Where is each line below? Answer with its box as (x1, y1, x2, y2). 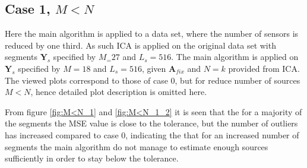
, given (141, 62, 166, 74)
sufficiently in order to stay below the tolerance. (5, 152, 179, 164)
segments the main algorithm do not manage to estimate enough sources (5, 140, 268, 153)
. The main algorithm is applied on (171, 50, 299, 63)
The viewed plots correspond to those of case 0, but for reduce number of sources (5, 74, 300, 86)
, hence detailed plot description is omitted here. (30, 85, 207, 98)
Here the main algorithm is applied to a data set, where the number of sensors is (5, 27, 299, 40)
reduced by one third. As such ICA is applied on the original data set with (5, 39, 276, 51)
